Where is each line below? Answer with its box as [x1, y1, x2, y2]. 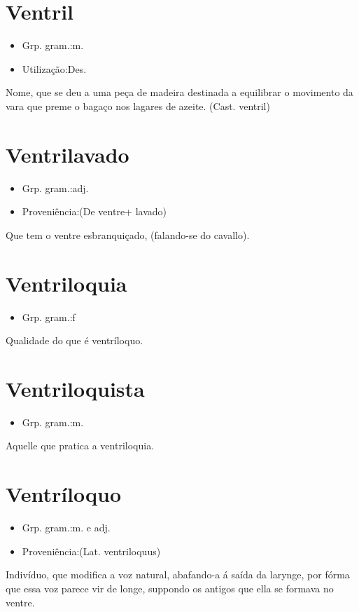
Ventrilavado [6, 140, 129, 168]
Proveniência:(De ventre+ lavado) [22, 204, 167, 219]
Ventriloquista [6, 374, 145, 402]
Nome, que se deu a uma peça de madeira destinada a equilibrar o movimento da [6, 85, 353, 100]
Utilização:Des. [22, 61, 87, 76]
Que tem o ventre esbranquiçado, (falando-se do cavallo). [6, 227, 250, 242]
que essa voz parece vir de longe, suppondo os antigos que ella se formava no [6, 580, 334, 595]
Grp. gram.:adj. [22, 180, 89, 195]
